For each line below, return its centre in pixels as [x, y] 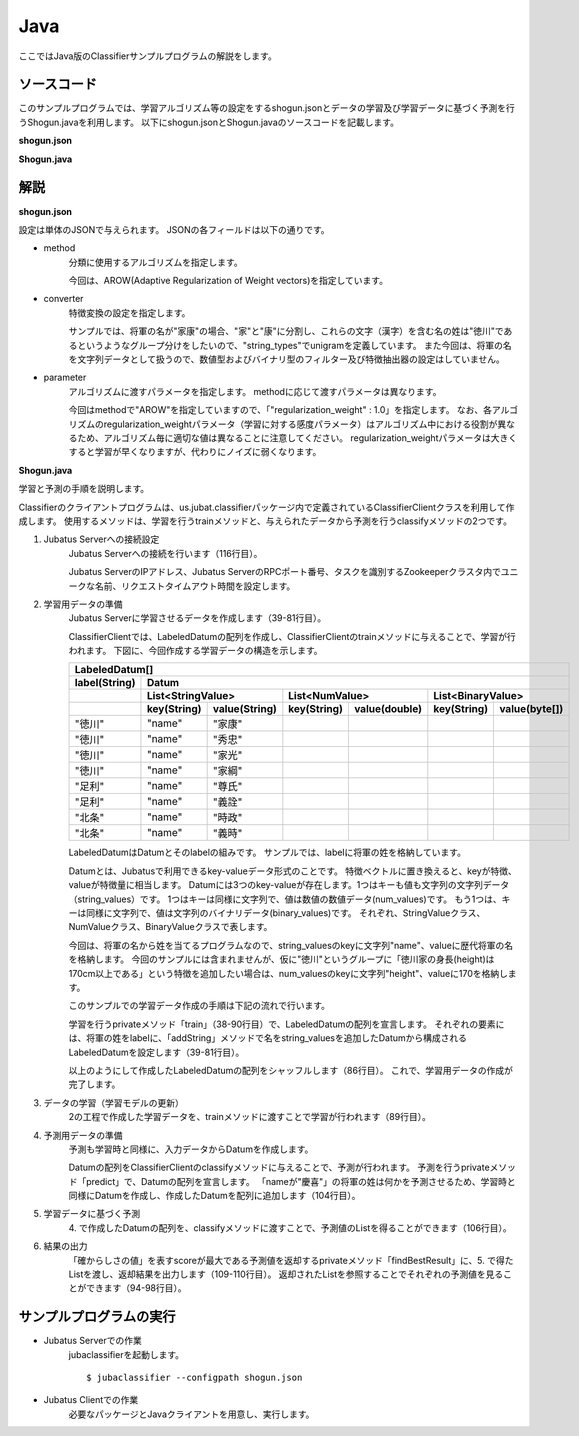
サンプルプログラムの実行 [97, 1316]
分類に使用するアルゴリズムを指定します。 [156, 262]
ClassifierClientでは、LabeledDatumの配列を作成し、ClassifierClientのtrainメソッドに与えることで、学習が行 [292, 636]
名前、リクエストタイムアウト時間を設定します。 [195, 586]
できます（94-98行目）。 [136, 1288]
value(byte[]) [531, 709]
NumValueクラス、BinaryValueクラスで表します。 [170, 927]
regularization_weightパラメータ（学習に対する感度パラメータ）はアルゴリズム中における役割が [300, 424]
